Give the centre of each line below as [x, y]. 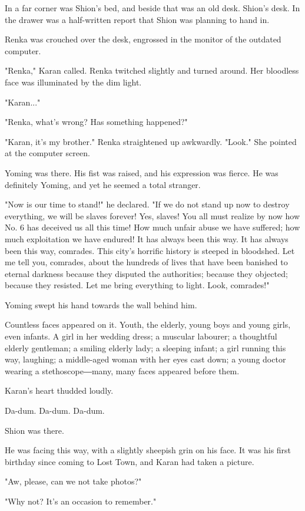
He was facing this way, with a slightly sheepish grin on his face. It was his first [148, 450]
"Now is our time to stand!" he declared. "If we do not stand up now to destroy [147, 204]
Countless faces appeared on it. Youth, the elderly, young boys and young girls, [148, 324]
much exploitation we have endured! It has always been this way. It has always [147, 238]
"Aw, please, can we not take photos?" [73, 481]
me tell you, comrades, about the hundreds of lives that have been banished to [146, 262]
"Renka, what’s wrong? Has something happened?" [96, 122]
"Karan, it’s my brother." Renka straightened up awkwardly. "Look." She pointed [151, 141]
